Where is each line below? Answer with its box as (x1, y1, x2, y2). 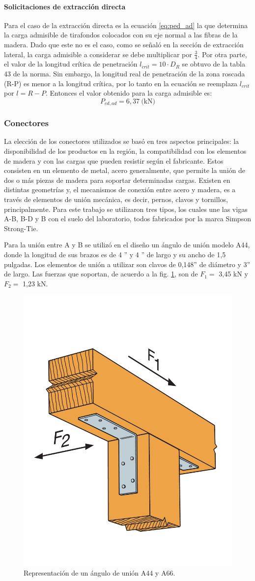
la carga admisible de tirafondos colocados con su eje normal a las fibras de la (4, 30, 238, 40)
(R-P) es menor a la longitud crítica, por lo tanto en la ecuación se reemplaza (4, 78, 238, 88)
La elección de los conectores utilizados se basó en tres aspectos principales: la (4, 136, 239, 146)
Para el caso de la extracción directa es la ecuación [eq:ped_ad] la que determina (4, 20, 248, 30)
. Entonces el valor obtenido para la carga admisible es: (45, 88, 212, 98)
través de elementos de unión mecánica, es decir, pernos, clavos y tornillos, (4, 194, 228, 205)
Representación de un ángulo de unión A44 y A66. (24, 567, 175, 578)
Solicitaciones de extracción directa (4, 1, 126, 11)
